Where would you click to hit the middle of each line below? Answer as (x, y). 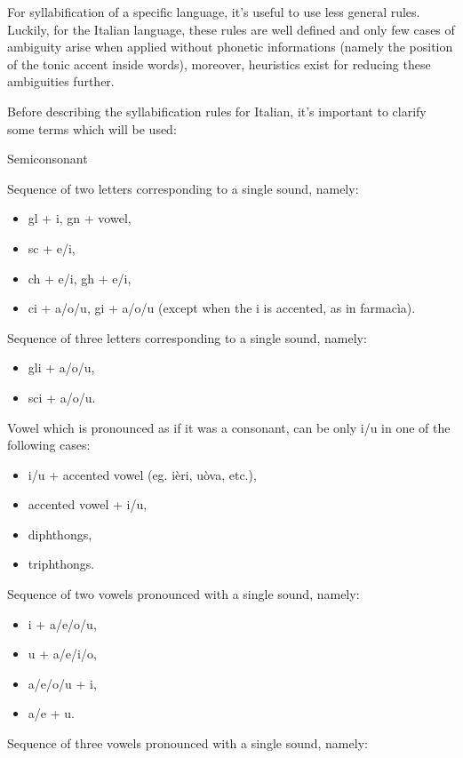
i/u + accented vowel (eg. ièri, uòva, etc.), (142, 474)
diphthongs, (60, 534)
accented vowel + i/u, (88, 504)
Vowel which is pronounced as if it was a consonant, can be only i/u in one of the (229, 427)
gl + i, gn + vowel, (80, 218)
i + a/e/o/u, (62, 623)
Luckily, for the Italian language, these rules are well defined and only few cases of (231, 29)
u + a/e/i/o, (62, 654)
